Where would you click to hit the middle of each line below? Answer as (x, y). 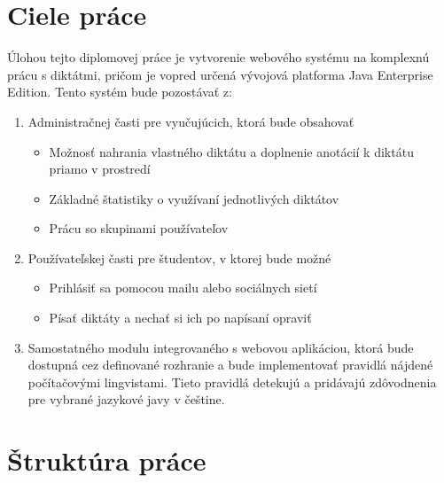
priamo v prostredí (100, 169)
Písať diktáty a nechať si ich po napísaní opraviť (180, 318)
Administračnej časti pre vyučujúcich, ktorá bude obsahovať (191, 121)
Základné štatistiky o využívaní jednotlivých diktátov (194, 198)
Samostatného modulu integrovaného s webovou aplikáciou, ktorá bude (221, 347)
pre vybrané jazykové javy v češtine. (126, 399)
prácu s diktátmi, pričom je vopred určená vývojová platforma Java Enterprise (220, 74)
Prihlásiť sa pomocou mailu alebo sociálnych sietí (183, 288)
